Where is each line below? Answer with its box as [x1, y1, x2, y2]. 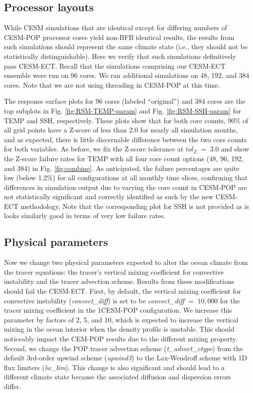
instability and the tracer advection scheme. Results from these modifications [4, 276, 234, 286]
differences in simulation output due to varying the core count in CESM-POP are [4, 182, 247, 192]
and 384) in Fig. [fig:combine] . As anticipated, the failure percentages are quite [4, 163, 239, 173]
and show [221, 144, 249, 154]
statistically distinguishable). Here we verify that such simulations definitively [4, 51, 236, 61]
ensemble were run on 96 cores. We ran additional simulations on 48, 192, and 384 [4, 70, 250, 80]
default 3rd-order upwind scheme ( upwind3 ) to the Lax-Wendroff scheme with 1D [4, 353, 247, 363]
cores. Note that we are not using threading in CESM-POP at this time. [4, 79, 220, 90]
